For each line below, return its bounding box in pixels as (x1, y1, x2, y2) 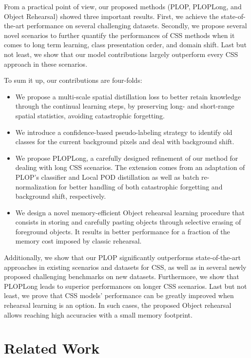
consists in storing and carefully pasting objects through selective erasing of (15, 217, 241, 227)
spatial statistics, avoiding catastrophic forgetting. (15, 110, 165, 120)
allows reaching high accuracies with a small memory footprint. (4, 309, 193, 320)
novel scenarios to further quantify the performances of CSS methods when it (4, 30, 235, 40)
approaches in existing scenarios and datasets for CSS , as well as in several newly (4, 262, 247, 272)
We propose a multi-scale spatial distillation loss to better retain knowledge (15, 91, 241, 101)
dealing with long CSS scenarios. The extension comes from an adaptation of (15, 162, 245, 172)
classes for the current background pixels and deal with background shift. (15, 136, 234, 147)
